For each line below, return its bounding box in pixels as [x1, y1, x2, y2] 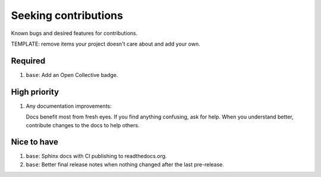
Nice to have [11, 137, 59, 147]
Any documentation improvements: [26, 102, 112, 110]
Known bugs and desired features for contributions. [11, 30, 138, 37]
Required [11, 56, 46, 66]
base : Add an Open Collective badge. [26, 71, 118, 78]
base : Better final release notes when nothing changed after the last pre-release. [26, 160, 224, 168]
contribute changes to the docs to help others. [26, 121, 140, 128]
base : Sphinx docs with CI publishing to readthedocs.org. [26, 153, 167, 160]
